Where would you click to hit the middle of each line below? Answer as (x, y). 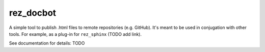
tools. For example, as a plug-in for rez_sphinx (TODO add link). (75, 34)
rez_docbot (33, 13)
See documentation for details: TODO (47, 43)
